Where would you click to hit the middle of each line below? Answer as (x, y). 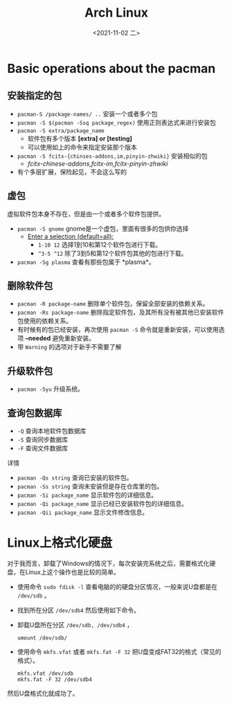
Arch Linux (116, 13)
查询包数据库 (35, 413)
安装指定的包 (35, 96)
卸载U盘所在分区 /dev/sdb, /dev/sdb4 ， (75, 624)
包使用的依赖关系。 (45, 321)
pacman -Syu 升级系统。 (51, 389)
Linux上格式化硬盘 (60, 543)
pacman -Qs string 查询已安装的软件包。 (75, 477)
